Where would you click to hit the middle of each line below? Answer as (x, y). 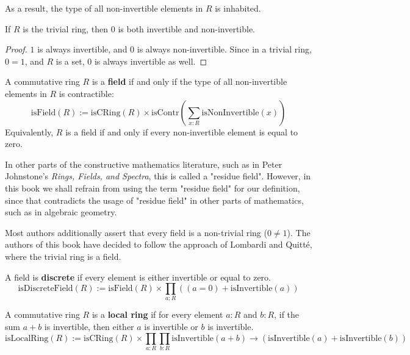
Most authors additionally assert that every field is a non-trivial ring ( (136, 232)
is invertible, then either (89, 327)
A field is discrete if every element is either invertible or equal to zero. (138, 277)
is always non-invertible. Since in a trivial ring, (224, 49)
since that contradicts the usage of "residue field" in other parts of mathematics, (154, 200)
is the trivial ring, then (66, 28)
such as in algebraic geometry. (61, 212)
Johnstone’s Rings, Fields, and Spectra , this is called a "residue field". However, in (158, 176)
